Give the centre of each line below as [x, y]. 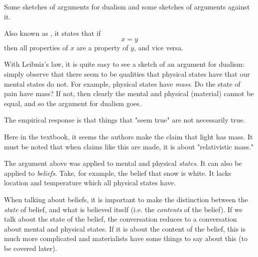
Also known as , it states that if [52, 33]
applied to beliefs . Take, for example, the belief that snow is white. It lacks [118, 173]
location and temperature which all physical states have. [90, 183]
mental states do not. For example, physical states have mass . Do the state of [122, 83]
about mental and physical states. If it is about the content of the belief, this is [125, 228]
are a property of [102, 47]
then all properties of [36, 47]
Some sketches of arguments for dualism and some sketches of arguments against [127, 6]
